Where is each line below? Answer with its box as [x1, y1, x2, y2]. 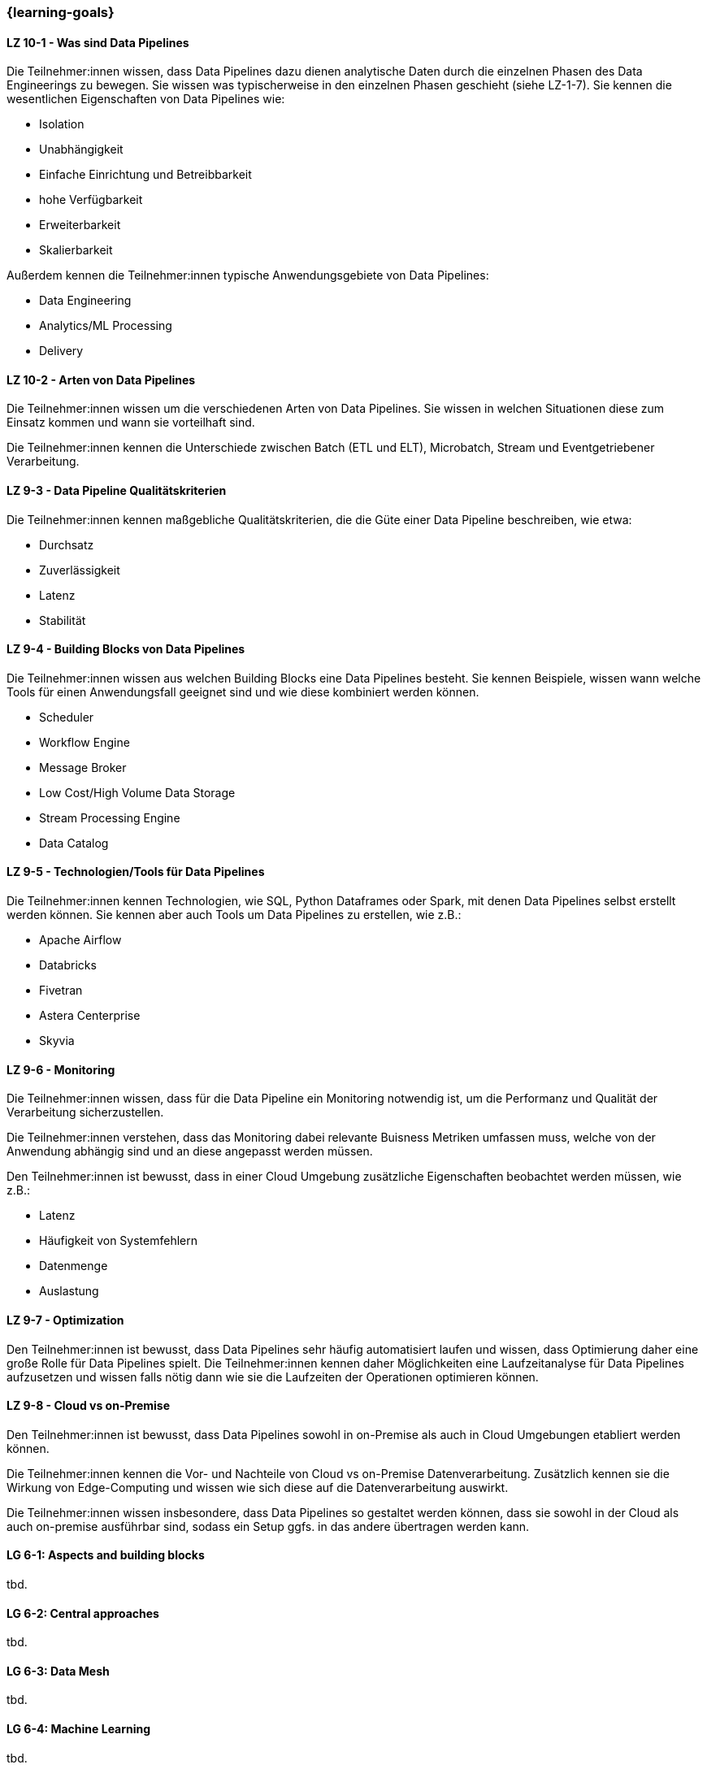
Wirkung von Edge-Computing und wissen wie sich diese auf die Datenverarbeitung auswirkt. [7, 1480, 509, 1494]
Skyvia [39, 1034, 75, 1048]
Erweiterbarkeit [39, 218, 121, 232]
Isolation [39, 117, 85, 132]
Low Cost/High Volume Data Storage [39, 785, 236, 800]
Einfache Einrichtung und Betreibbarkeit [39, 167, 252, 182]
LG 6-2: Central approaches [7, 1606, 159, 1620]
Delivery [39, 344, 84, 358]
